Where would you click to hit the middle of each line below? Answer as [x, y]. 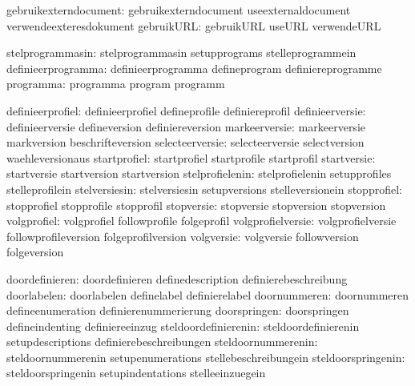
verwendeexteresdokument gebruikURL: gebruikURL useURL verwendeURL [194, 25]
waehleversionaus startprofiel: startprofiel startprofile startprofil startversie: [191, 157]
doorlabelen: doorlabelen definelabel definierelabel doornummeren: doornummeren [208, 294]
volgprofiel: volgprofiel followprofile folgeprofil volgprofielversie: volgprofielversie [201, 221]
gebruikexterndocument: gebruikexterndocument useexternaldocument [179, 10]
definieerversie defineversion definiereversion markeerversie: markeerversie [186, 126]
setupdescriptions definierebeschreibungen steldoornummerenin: [162, 342]
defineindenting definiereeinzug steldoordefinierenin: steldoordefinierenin [183, 326]
